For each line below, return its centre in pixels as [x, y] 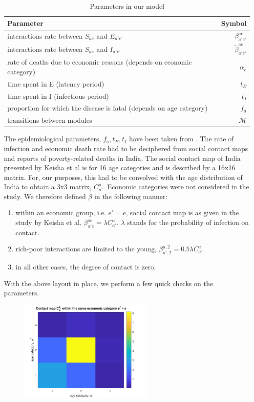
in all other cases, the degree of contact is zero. [86, 267]
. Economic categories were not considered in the [176, 187]
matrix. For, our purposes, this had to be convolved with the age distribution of [123, 177]
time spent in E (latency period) [56, 83]
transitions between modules [50, 120]
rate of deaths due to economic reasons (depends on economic [100, 62]
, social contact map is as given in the [182, 212]
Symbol [234, 23]
